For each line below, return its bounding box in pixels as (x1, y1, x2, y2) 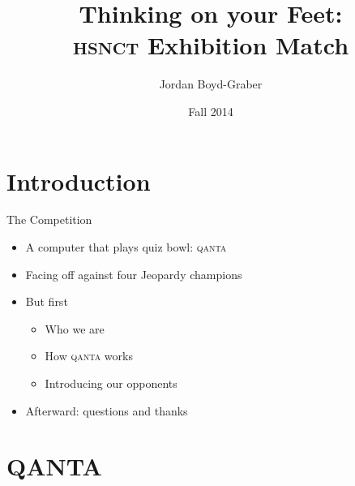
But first (25, 293, 68, 310)
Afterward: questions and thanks (25, 402, 188, 419)
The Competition (6, 211, 92, 228)
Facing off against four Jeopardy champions (25, 265, 242, 282)
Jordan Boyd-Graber (159, 75, 263, 92)
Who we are (45, 320, 105, 337)
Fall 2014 (188, 102, 233, 119)
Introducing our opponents (45, 375, 177, 391)
